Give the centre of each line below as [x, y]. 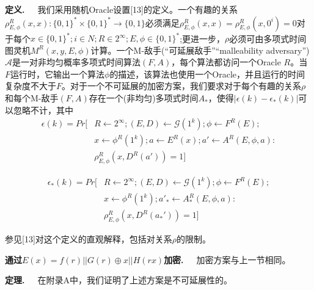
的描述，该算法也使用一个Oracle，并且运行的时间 [207, 74]
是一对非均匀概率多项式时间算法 [76, 62]
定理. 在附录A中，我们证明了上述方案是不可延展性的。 [119, 280]
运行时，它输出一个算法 [58, 74]
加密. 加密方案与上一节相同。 [227, 259]
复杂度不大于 [31, 86]
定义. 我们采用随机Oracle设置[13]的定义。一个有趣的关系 [121, 9]
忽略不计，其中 [43, 110]
